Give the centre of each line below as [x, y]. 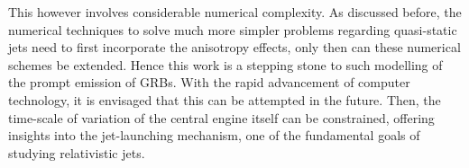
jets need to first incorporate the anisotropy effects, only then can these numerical [234, 47]
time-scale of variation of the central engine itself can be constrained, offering [221, 117]
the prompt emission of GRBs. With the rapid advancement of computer [209, 82]
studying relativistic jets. [77, 152]
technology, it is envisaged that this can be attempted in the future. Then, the [225, 99]
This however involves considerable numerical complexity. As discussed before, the [235, 12]
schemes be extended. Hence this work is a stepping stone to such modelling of [225, 64]
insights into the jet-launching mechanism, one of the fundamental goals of [214, 135]
